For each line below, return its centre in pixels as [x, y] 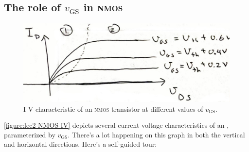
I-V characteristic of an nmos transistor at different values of [113, 109]
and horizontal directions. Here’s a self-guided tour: [80, 144]
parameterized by [30, 134]
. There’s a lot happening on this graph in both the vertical [156, 134]
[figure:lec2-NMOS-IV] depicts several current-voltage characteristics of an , [116, 125]
